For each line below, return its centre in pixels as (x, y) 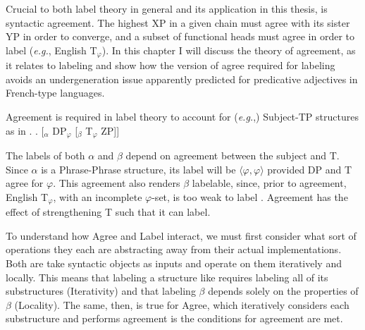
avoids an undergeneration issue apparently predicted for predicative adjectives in (182, 79)
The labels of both (45, 155)
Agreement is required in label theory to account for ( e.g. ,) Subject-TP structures (182, 117)
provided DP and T (310, 169)
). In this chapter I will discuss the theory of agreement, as (229, 50)
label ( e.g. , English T (51, 50)
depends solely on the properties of (283, 291)
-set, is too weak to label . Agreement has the (250, 196)
